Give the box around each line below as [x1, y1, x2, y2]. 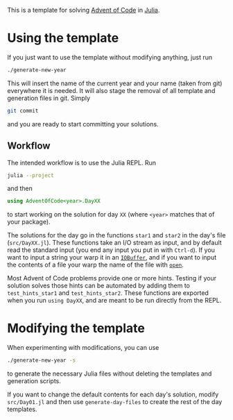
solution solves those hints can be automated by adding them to [7, 281, 191, 290]
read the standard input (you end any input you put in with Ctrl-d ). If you [7, 246, 215, 254]
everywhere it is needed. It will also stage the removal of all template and [7, 86, 216, 94]
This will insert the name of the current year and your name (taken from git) [7, 79, 223, 87]
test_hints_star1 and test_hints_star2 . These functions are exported [7, 289, 209, 297]
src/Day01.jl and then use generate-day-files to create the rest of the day [7, 398, 223, 406]
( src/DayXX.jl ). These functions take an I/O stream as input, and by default [7, 239, 222, 247]
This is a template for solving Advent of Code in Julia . [7, 6, 160, 14]
